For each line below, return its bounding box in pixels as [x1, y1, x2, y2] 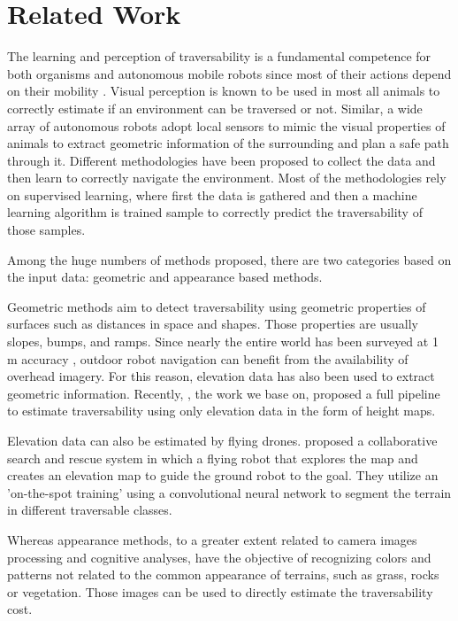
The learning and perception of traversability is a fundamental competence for [7, 47, 431, 66]
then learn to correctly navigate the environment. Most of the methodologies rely [7, 168, 447, 187]
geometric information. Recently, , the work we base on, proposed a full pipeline [7, 384, 440, 402]
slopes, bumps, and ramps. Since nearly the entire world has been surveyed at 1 [7, 332, 439, 351]
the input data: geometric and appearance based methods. [7, 268, 323, 286]
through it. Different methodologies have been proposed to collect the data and [7, 151, 436, 169]
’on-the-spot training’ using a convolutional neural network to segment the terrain [7, 483, 452, 501]
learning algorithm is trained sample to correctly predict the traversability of [7, 203, 423, 221]
